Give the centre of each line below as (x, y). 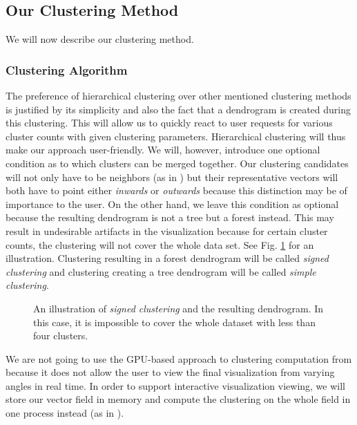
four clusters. (61, 336)
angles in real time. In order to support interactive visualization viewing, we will (175, 385)
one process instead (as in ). (65, 413)
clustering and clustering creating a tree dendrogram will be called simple (161, 271)
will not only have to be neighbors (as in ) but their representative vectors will (172, 177)
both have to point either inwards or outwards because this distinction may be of (176, 190)
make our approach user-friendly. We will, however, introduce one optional (163, 150)
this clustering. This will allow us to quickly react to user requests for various (169, 123)
